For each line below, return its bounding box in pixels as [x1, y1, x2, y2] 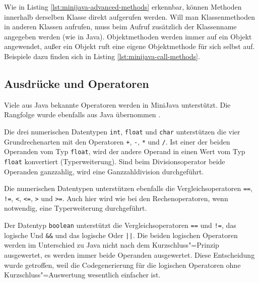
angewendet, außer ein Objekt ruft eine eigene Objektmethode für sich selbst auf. [4, 41, 255, 52]
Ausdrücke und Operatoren [4, 75, 149, 91]
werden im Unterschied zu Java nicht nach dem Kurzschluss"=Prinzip [4, 240, 219, 250]
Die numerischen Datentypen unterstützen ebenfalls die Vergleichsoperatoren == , [4, 183, 253, 194]
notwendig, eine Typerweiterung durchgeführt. [4, 203, 147, 213]
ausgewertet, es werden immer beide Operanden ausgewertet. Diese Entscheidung [4, 249, 255, 260]
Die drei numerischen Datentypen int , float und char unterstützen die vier [4, 126, 240, 136]
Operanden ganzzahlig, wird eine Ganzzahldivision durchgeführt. [4, 166, 204, 176]
